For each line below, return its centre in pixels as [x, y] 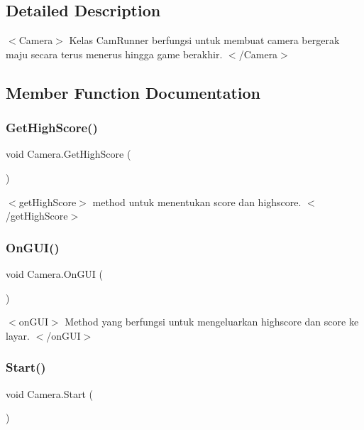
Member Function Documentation [133, 92]
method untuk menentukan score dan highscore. [197, 201]
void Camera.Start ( [49, 393]
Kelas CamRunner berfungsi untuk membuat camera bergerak [204, 40]
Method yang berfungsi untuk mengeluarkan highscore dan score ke [212, 322]
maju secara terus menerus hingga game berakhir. [114, 54]
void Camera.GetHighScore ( [68, 154]
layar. [18, 335]
